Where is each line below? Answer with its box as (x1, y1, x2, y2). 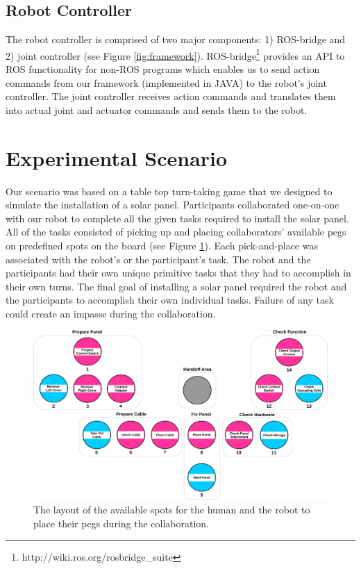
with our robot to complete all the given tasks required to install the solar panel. (6, 211, 349, 225)
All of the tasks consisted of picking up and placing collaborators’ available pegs (6, 224, 346, 239)
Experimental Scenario (6, 143, 228, 172)
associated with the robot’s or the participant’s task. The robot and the (6, 251, 311, 266)
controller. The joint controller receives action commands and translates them (6, 89, 336, 104)
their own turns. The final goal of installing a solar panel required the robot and (6, 279, 347, 293)
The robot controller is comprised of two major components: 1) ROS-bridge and (6, 32, 346, 47)
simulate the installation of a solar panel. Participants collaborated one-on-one (6, 197, 339, 212)
